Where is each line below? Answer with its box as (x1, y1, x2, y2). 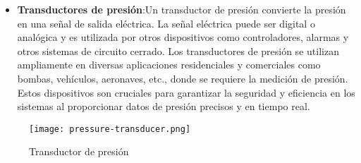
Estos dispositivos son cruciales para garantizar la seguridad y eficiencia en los (17, 85, 355, 99)
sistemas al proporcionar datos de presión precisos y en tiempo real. (17, 99, 310, 114)
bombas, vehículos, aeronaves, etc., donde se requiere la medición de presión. (17, 71, 348, 85)
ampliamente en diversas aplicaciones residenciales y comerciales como (17, 57, 321, 72)
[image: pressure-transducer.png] (29, 123, 191, 134)
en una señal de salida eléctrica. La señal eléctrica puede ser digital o (17, 16, 315, 30)
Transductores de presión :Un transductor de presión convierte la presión (17, 2, 346, 16)
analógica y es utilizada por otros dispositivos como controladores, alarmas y (17, 30, 349, 44)
